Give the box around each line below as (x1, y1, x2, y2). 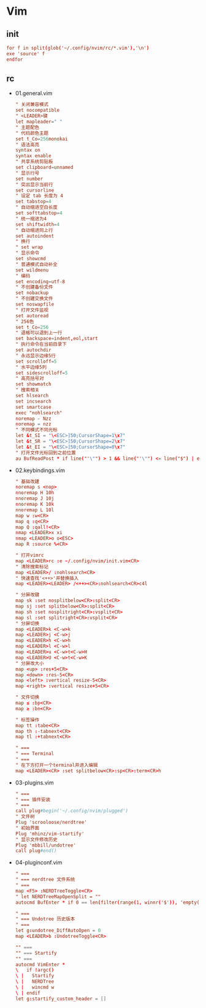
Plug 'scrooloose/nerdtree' (15, 820, 87, 826)
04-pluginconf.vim (15, 859, 63, 866)
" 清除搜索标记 (15, 564, 49, 570)
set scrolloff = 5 (15, 358, 57, 365)
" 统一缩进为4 (15, 215, 47, 222)
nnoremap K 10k (15, 502, 55, 508)
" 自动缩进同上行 (15, 227, 53, 233)
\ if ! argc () (15, 967, 55, 974)
